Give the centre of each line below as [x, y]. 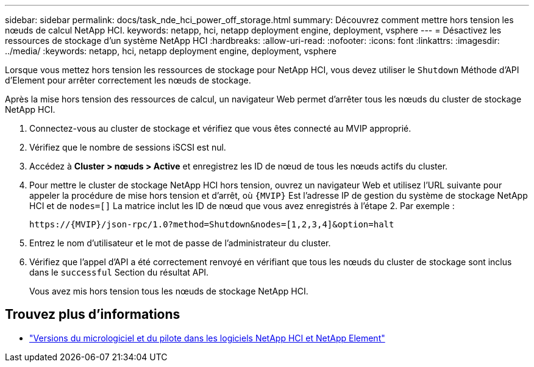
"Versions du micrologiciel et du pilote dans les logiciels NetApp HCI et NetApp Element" [207, 338]
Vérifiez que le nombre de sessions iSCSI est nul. [128, 147]
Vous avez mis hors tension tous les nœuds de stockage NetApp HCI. [169, 291]
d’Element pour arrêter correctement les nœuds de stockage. [128, 80]
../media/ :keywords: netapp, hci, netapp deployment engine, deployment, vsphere [171, 51]
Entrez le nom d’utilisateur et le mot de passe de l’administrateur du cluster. [180, 243]
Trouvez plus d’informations [93, 315]
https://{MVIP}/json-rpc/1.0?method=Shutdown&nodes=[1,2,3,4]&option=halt [212, 224]
